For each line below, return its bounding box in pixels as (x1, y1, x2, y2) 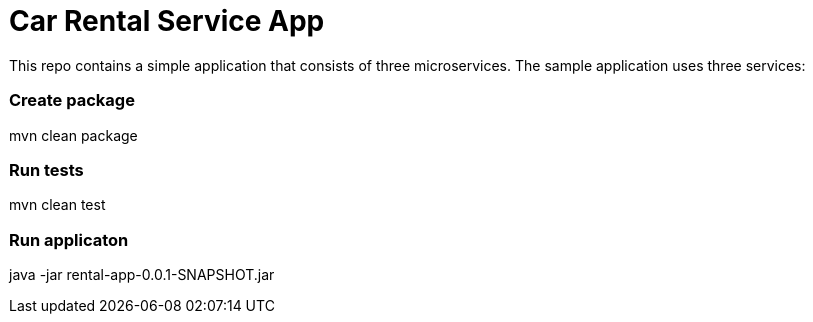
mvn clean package (9, 126, 138, 144)
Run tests (9, 159, 84, 180)
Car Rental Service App (9, 4, 325, 38)
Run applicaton (9, 229, 129, 250)
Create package (9, 90, 135, 111)
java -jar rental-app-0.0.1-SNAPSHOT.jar (9, 266, 275, 283)
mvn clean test (9, 196, 106, 214)
